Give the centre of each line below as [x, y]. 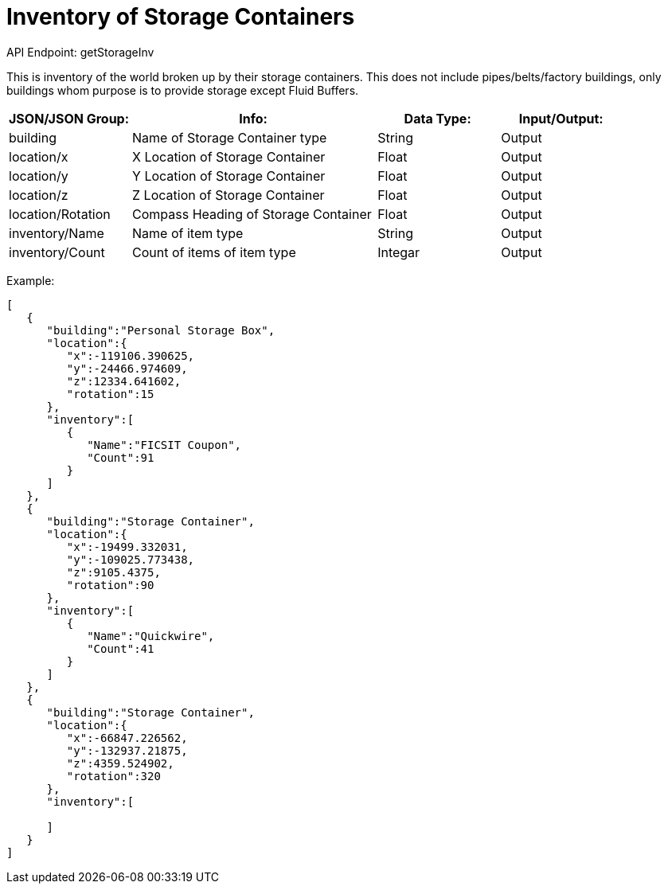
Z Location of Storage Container [229, 195]
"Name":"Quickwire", [151, 636]
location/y [39, 176]
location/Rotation [60, 214]
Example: [31, 280]
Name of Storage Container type [230, 137]
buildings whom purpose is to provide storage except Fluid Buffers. [183, 90]
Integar [399, 252]
